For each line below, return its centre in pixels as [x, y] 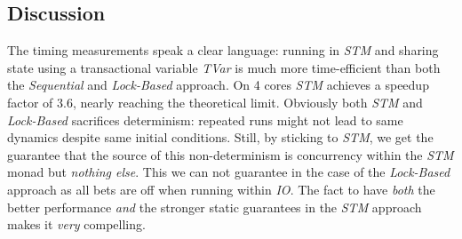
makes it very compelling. [76, 224]
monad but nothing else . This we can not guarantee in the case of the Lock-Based [229, 172]
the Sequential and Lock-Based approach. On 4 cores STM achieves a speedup [218, 85]
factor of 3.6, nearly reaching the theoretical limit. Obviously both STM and [215, 102]
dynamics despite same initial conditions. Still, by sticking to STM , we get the [220, 137]
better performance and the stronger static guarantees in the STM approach [215, 207]
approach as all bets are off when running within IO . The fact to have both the [221, 189]
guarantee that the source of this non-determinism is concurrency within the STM [231, 154]
